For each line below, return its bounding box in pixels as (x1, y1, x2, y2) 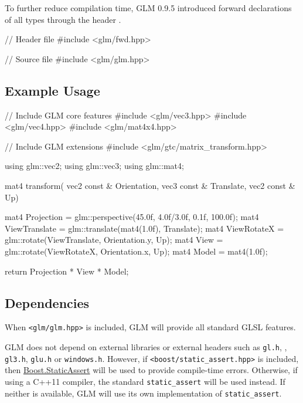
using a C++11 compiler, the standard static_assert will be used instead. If (5, 375, 285, 387)
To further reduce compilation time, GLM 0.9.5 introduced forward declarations (5, 2, 292, 13)
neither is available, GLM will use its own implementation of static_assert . (5, 387, 282, 399)
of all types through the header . (5, 13, 121, 25)
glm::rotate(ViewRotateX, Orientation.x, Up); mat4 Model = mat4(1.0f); (5, 245, 268, 257)
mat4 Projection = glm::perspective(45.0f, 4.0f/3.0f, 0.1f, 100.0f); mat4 (5, 211, 259, 223)
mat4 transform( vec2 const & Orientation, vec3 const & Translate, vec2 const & (5, 179, 295, 191)
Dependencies (5, 293, 90, 311)
